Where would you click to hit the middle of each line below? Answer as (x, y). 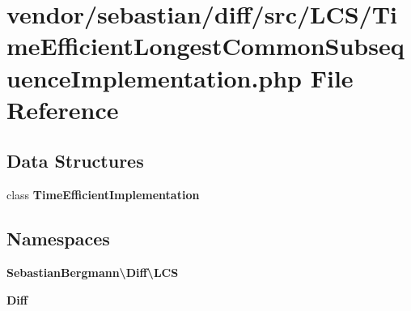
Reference (63, 109)
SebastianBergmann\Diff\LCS (93, 272)
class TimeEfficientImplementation (103, 195)
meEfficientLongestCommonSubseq (205, 46)
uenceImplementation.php (155, 77)
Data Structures (75, 161)
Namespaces (58, 239)
